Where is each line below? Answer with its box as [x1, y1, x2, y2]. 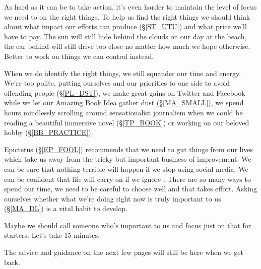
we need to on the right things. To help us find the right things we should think [4, 11, 250, 22]
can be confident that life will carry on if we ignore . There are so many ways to [4, 173, 251, 184]
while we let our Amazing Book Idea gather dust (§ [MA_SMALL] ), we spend [4, 97, 244, 108]
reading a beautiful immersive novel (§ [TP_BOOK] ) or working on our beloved [4, 117, 249, 127]
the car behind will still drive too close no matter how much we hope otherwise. [4, 41, 250, 51]
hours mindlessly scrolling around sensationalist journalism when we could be [4, 107, 243, 117]
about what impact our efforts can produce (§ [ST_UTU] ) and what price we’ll [4, 21, 247, 32]
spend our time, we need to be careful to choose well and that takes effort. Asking [4, 183, 257, 194]
